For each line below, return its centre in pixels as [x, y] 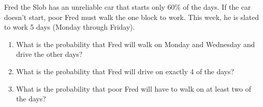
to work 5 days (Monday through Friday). [69, 27]
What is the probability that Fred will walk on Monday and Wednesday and [135, 44]
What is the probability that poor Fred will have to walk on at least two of [134, 88]
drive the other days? [49, 54]
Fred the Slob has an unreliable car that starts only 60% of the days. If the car [127, 7]
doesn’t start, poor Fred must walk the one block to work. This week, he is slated [131, 17]
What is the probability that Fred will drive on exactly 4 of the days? [125, 71]
